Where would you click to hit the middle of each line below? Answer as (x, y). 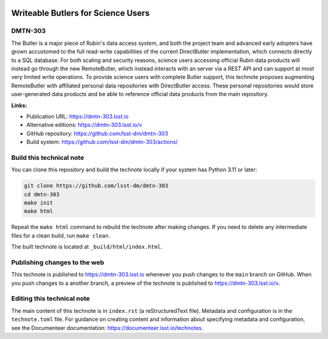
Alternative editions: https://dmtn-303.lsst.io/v (84, 125)
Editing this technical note (51, 299)
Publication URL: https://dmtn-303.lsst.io (77, 116)
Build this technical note (48, 157)
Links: (19, 105)
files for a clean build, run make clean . (61, 235)
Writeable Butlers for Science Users (80, 13)
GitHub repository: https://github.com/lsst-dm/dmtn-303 (97, 133)
